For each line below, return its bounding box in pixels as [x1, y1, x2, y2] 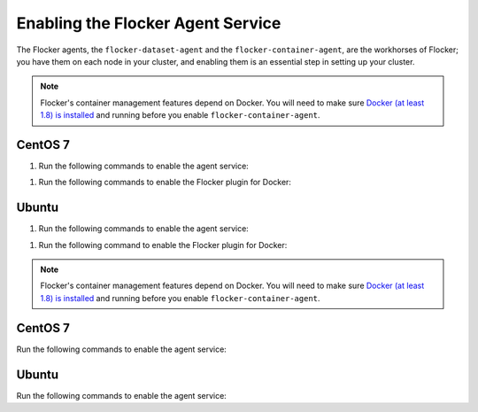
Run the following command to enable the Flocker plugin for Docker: [38, 239, 288, 250]
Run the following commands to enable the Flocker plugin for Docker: [38, 177, 292, 188]
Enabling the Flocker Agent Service [16, 13, 281, 33]
